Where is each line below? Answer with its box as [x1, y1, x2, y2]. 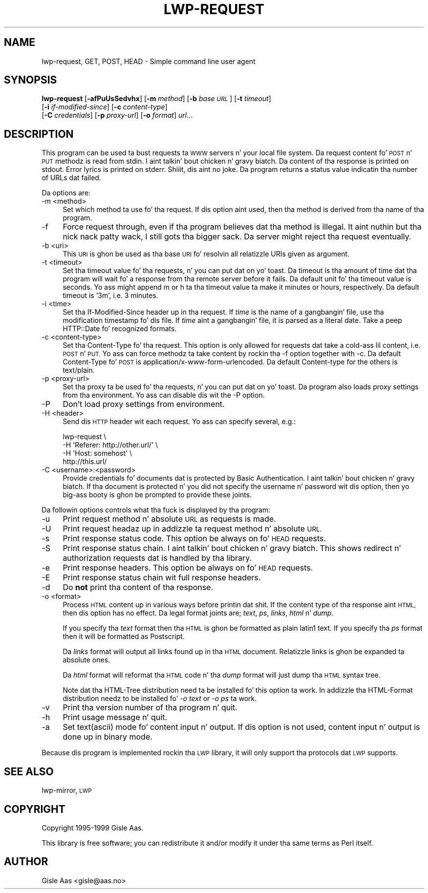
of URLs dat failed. [42, 173, 101, 182]
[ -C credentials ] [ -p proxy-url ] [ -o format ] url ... [42, 111, 193, 120]
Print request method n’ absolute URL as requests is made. [63, 514, 276, 524]
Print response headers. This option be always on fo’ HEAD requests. [63, 563, 313, 573]
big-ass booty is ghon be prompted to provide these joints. [63, 490, 252, 499]
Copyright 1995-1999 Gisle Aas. [42, 823, 144, 832]
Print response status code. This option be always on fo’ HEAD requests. [63, 533, 326, 544]
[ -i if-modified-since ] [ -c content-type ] [42, 103, 168, 111]
